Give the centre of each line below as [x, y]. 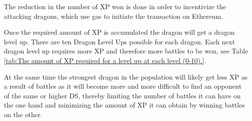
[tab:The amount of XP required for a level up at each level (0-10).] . [105, 60]
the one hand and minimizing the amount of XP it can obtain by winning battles [124, 105]
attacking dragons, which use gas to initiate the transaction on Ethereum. [114, 16]
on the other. [23, 114]
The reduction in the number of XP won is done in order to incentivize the [115, 6]
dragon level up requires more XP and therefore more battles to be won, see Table [126, 51]
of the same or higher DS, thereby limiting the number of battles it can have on [122, 95]
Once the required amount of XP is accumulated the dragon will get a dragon [119, 32]
